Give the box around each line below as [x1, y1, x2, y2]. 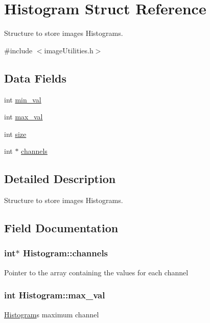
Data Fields [4, 70, 67, 86]
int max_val [4, 111, 43, 122]
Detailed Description [4, 171, 116, 187]
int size [4, 128, 27, 139]
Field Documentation [4, 220, 119, 236]
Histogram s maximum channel [4, 309, 99, 319]
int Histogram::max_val [4, 289, 105, 301]
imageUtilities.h [44, 45, 94, 55]
